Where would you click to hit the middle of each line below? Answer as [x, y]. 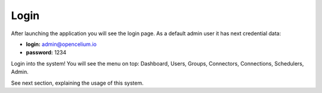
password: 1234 [46, 52]
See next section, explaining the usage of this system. [77, 83]
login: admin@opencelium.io [61, 44]
